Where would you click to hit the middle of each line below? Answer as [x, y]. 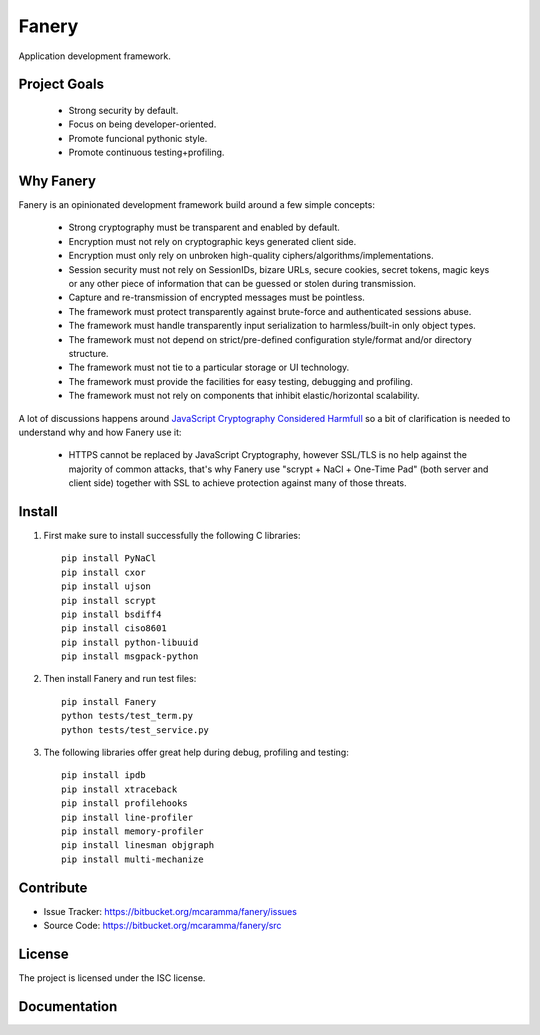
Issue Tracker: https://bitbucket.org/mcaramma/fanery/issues [170, 911]
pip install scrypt [109, 600]
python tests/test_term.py [127, 716]
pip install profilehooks [125, 803]
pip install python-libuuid [130, 642]
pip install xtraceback [119, 789]
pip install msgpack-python [130, 656]
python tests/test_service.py [135, 729]
